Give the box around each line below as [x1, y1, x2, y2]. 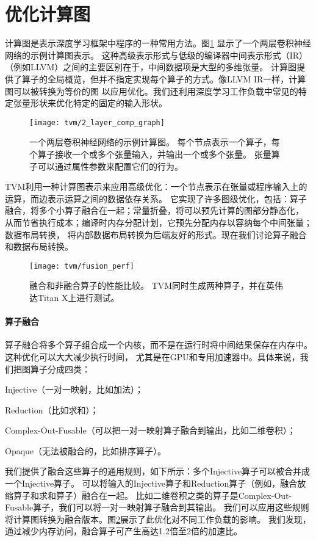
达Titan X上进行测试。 [29, 291, 120, 303]
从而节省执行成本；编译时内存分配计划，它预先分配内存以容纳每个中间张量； [5, 216, 312, 228]
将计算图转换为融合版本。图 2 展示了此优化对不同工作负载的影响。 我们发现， [5, 512, 311, 525]
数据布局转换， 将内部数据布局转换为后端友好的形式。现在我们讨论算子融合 [5, 228, 307, 241]
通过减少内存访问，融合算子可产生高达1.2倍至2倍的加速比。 [5, 525, 242, 537]
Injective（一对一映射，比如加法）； [5, 383, 144, 396]
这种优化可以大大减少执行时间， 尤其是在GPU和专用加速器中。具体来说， [5, 350, 300, 363]
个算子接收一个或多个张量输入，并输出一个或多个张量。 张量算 [29, 147, 280, 160]
